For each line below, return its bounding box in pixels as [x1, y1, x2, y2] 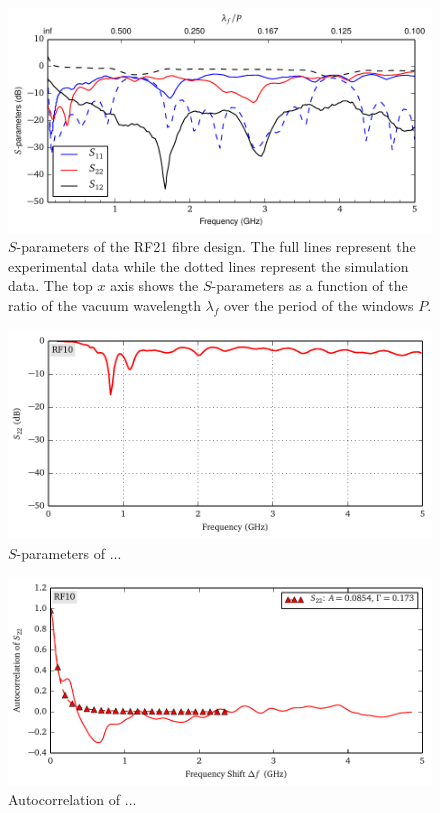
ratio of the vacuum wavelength [8, 295, 201, 315]
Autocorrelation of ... [8, 789, 137, 810]
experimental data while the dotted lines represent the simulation [8, 255, 409, 276]
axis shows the [110, 275, 199, 296]
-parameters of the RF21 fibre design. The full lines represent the [16, 236, 416, 257]
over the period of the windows [224, 295, 414, 315]
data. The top [8, 275, 93, 296]
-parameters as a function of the [211, 275, 408, 296]
